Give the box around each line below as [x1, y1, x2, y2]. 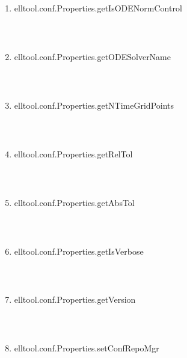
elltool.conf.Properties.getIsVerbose [14, 244, 144, 257]
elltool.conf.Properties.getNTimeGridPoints [14, 99, 174, 111]
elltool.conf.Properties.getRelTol [14, 147, 133, 160]
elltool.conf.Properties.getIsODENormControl [14, 2, 182, 14]
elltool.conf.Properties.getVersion [14, 293, 136, 306]
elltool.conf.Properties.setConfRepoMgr [14, 342, 159, 354]
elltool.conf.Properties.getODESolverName [14, 50, 171, 62]
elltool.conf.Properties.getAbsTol [14, 196, 135, 208]
